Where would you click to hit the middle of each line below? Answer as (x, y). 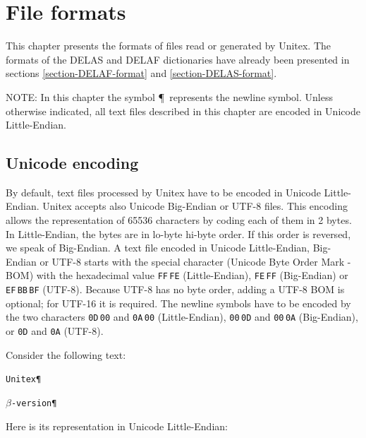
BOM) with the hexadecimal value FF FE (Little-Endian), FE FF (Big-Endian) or (177, 275)
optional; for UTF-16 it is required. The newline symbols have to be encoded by (178, 303)
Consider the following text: (66, 354)
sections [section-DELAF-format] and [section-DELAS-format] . (141, 73)
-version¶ (34, 403)
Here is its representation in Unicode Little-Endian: (117, 426)
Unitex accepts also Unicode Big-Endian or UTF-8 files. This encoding (195, 206)
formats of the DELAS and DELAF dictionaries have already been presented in (178, 59)
